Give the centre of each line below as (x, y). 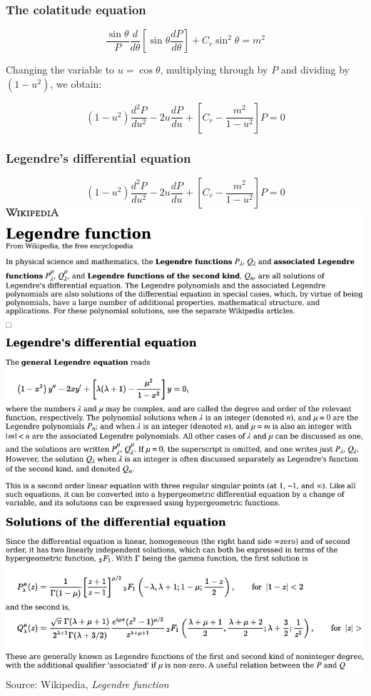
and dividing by (315, 70)
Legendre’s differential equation (98, 157)
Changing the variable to (60, 70)
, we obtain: (76, 83)
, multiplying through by (214, 70)
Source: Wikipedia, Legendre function (87, 684)
